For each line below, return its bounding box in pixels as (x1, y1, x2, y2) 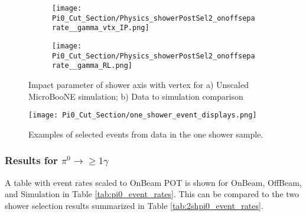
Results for (5, 153, 58, 168)
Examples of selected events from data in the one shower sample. (28, 127, 263, 140)
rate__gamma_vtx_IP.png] (52, 24, 149, 32)
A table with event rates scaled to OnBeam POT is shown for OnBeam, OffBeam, (5, 176, 302, 188)
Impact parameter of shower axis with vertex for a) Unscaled (28, 78, 249, 90)
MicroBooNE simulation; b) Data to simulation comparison (28, 90, 243, 102)
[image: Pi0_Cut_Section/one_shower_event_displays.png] (28, 111, 257, 120)
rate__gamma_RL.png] (52, 61, 133, 70)
